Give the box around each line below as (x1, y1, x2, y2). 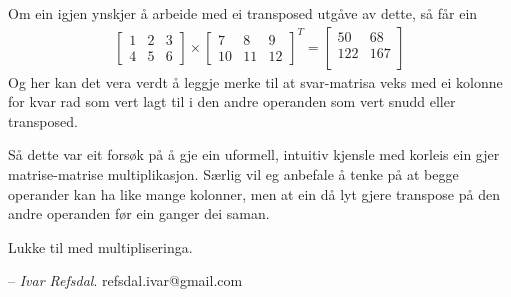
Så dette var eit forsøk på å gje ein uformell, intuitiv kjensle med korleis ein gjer (8, 144, 500, 165)
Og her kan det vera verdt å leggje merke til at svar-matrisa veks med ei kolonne (8, 71, 503, 92)
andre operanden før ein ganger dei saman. (8, 203, 270, 224)
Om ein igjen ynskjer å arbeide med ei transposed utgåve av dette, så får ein (8, 3, 478, 23)
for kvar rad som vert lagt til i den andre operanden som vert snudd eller (8, 91, 456, 112)
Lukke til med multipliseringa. (8, 236, 193, 257)
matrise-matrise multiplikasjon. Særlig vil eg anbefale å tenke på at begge (8, 164, 459, 184)
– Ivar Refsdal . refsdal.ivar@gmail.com (8, 270, 243, 291)
